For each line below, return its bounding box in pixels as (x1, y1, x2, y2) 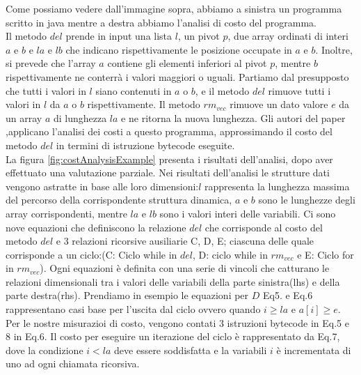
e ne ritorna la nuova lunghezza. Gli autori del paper (121, 110, 346, 125)
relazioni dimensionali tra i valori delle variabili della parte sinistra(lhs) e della (6, 274, 340, 289)
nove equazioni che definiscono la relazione (6, 220, 186, 234)
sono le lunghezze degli (258, 192, 355, 207)
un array (6, 110, 42, 125)
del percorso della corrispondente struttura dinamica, (6, 192, 232, 207)
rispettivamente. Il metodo (87, 97, 200, 112)
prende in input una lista (65, 29, 173, 43)
